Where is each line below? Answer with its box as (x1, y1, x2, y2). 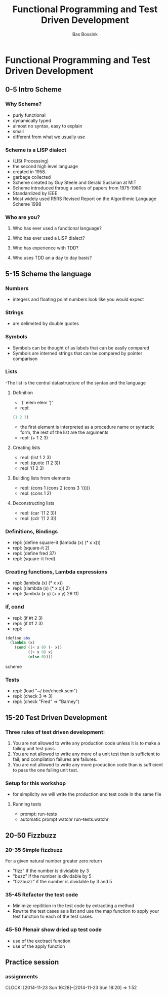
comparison (12, 356, 38, 362)
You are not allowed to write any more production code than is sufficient (12, 761, 163, 767)
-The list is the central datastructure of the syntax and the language (5, 379, 146, 386)
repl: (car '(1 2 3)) (20, 509, 57, 516)
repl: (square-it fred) (12, 555, 56, 562)
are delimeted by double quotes (12, 320, 79, 327)
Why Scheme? (5, 101, 42, 108)
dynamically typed (12, 117, 52, 123)
